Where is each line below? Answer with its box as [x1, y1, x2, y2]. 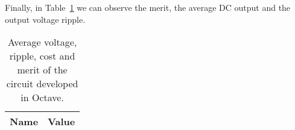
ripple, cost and [9, 49, 75, 63]
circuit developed [6, 76, 78, 91]
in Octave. [21, 90, 64, 105]
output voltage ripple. [5, 13, 86, 25]
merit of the [17, 63, 68, 77]
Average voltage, [7, 35, 77, 49]
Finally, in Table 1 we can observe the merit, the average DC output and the [5, 1, 291, 13]
